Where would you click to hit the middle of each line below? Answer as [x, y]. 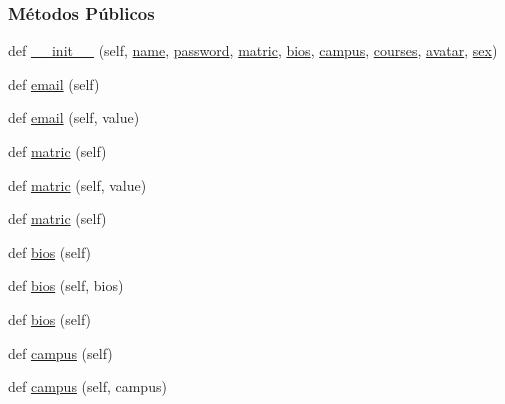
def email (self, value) [74, 117]
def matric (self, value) [77, 184]
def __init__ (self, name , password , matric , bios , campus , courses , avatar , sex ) [253, 50]
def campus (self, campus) [87, 386]
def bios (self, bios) [66, 285]
